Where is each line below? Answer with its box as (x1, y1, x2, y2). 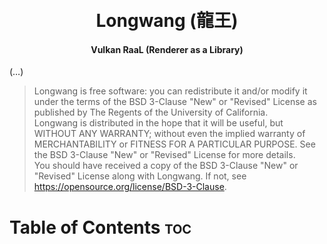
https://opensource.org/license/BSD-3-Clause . (33, 181, 227, 193)
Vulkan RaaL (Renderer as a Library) (90, 43, 244, 55)
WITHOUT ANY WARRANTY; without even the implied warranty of (33, 128, 306, 140)
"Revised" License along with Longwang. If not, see (33, 170, 247, 182)
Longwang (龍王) (95, 10, 239, 32)
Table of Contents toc (9, 216, 192, 239)
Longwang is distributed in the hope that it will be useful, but (33, 117, 284, 129)
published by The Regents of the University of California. (33, 106, 269, 119)
